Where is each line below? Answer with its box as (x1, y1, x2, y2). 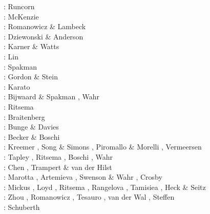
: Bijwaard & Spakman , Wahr (4, 91, 99, 102)
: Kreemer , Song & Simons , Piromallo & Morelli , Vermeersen (4, 141, 202, 152)
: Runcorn (4, 1, 35, 11)
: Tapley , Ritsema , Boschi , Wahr (4, 151, 113, 162)
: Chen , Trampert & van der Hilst (4, 161, 112, 172)
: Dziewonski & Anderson (4, 31, 83, 41)
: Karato (4, 81, 30, 92)
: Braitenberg (4, 111, 45, 122)
